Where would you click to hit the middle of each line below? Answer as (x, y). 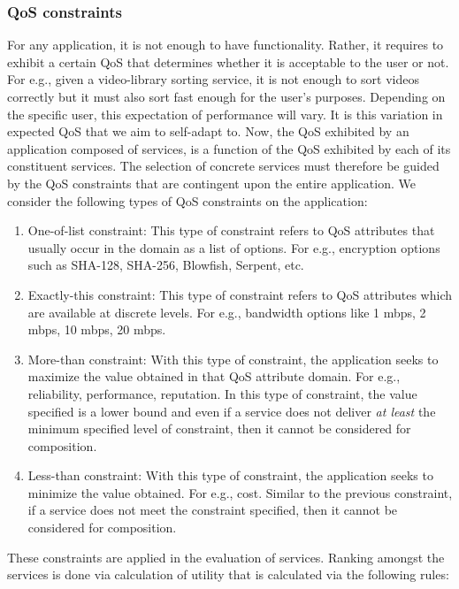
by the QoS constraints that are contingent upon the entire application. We (211, 183)
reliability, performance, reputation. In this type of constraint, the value (222, 393)
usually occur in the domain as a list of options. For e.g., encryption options (234, 247)
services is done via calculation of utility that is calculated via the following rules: (228, 574)
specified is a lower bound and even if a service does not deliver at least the (232, 411)
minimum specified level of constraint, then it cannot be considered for (219, 428)
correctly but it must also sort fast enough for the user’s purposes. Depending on (226, 96)
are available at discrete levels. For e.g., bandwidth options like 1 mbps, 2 (227, 312)
